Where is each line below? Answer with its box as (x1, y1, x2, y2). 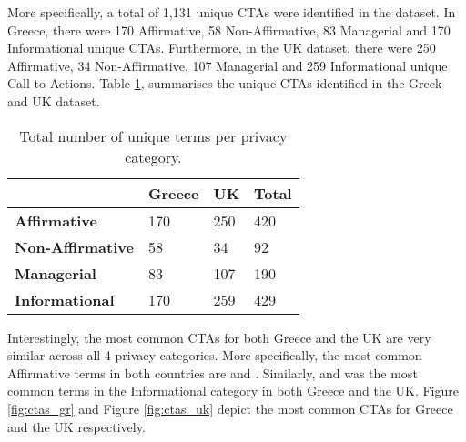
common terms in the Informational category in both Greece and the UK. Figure (7, 381, 460, 400)
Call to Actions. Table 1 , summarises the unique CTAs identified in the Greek (7, 74, 442, 93)
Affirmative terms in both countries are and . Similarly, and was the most (7, 363, 418, 382)
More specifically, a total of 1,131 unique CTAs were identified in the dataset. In (7, 3, 456, 21)
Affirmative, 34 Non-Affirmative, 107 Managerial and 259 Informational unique (7, 55, 448, 75)
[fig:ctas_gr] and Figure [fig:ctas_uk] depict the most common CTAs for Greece (7, 398, 453, 417)
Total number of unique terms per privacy (19, 125, 288, 146)
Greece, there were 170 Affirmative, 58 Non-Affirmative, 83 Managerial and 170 (7, 20, 451, 39)
